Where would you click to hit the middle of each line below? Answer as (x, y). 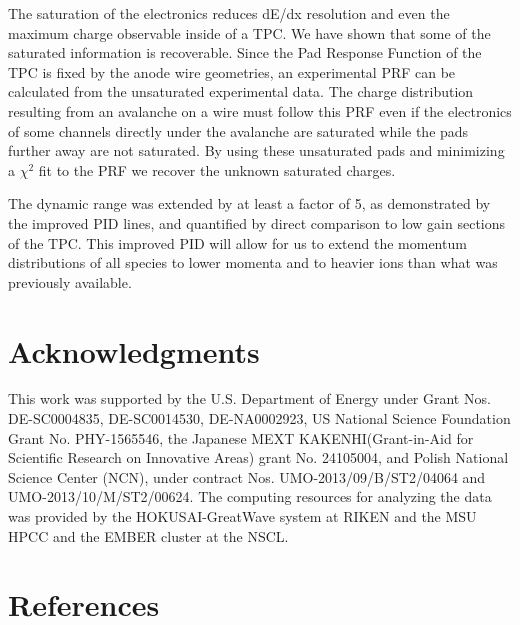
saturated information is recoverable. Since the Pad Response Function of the (245, 52)
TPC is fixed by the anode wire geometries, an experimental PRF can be (232, 71)
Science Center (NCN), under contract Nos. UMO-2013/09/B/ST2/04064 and (247, 476)
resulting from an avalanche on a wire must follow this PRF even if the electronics (260, 110)
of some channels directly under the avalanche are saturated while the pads (238, 130)
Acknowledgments (134, 350)
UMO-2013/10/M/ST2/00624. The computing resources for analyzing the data (250, 496)
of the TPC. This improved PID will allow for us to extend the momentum (237, 242)
